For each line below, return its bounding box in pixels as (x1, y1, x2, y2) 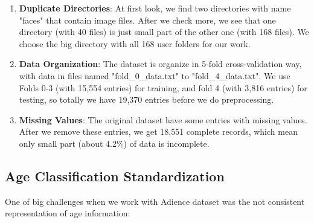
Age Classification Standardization (5, 166, 225, 185)
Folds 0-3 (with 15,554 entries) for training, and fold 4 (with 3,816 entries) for (19, 81, 307, 94)
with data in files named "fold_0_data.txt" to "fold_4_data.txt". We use (19, 69, 290, 82)
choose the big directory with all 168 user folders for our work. (19, 37, 251, 50)
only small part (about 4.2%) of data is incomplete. (19, 137, 210, 149)
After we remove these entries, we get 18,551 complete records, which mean (19, 125, 298, 138)
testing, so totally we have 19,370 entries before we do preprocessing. (19, 93, 274, 106)
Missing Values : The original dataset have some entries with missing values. (19, 113, 307, 126)
